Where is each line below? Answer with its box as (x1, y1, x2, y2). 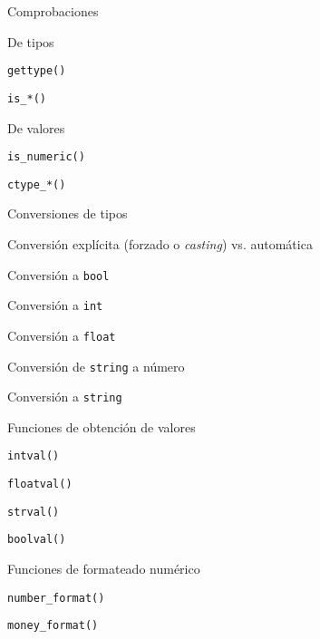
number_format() (7, 591, 105, 605)
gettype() (7, 64, 66, 78)
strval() (7, 505, 60, 518)
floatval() (7, 478, 73, 491)
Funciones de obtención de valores (7, 417, 196, 436)
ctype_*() (7, 178, 66, 191)
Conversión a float (7, 325, 116, 344)
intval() (7, 450, 60, 463)
